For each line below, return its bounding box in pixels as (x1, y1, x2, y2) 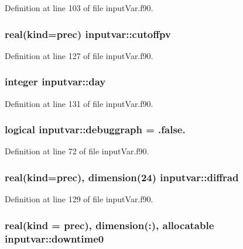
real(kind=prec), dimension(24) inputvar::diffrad (5, 170, 239, 184)
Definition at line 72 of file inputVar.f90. (5, 145, 149, 157)
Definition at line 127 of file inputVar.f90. (5, 49, 153, 61)
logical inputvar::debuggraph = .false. (5, 122, 186, 137)
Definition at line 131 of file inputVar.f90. (5, 97, 153, 109)
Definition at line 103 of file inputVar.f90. (5, 2, 153, 13)
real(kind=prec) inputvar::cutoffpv (5, 26, 171, 41)
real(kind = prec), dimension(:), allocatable (5, 217, 214, 232)
